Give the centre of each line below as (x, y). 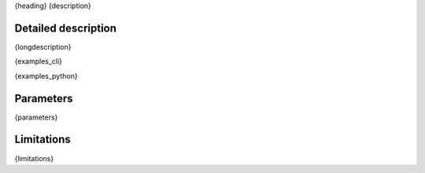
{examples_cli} (39, 61)
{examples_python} (46, 75)
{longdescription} (43, 46)
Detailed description (66, 28)
